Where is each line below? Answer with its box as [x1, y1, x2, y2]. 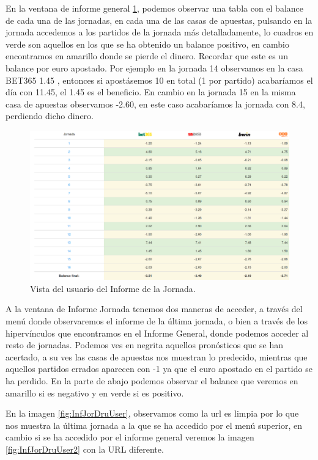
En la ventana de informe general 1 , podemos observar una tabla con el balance [6, 2, 304, 14]
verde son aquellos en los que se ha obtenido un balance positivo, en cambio [6, 37, 289, 50]
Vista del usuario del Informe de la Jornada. [30, 282, 196, 294]
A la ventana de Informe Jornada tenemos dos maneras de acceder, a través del [6, 302, 303, 315]
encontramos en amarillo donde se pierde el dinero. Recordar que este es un [6, 49, 288, 62]
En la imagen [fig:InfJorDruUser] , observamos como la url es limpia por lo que [6, 407, 299, 420]
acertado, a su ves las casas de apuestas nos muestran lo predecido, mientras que [6, 350, 308, 363]
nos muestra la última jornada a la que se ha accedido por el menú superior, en [6, 418, 303, 431]
